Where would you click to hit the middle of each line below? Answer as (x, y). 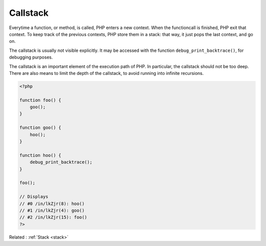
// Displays (34, 197)
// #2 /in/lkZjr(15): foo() (53, 217)
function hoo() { (40, 155)
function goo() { (40, 128)
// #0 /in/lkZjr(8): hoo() (52, 204)
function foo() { (40, 100)
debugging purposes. (31, 57)
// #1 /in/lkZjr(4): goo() (52, 210)
